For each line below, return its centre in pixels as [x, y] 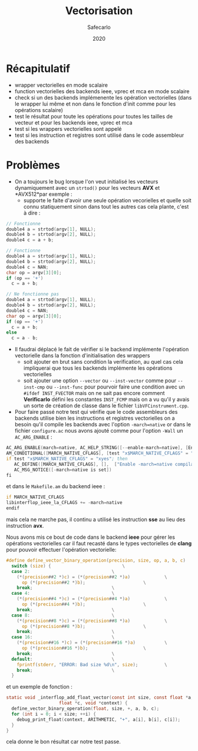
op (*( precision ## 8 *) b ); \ [84, 626]
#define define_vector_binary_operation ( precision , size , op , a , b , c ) [96, 561]
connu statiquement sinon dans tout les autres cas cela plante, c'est [106, 206]
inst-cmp [34, 387]
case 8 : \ [63, 615]
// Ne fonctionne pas [33, 294]
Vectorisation [99, 11]
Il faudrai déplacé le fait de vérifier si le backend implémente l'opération [102, 350]
